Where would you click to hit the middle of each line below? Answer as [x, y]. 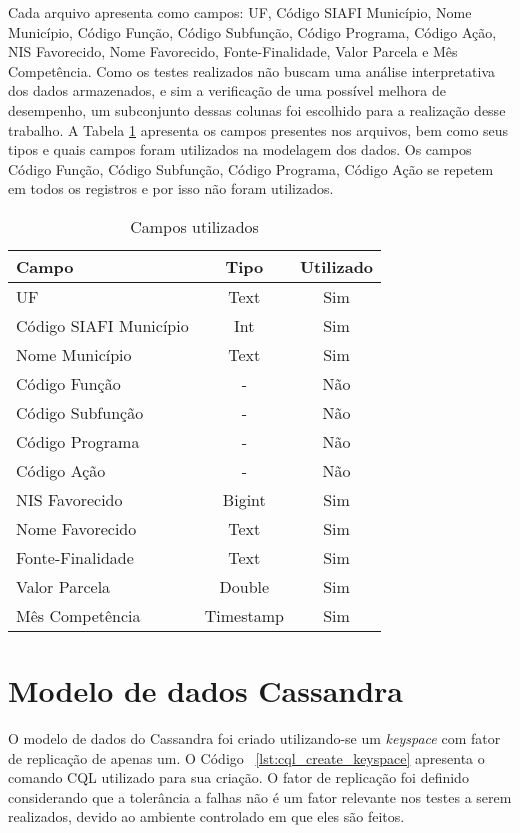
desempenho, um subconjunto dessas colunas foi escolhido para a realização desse [257, 109]
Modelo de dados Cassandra [206, 690]
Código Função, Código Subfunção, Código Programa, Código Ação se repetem [251, 168]
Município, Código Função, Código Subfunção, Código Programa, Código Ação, [252, 31]
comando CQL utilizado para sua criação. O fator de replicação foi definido [238, 777]
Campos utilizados [194, 226]
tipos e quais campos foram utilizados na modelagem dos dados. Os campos [240, 149]
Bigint [244, 499]
